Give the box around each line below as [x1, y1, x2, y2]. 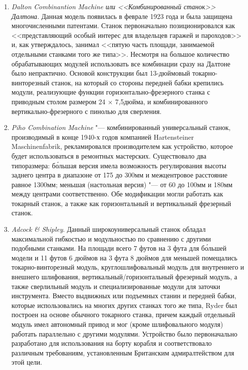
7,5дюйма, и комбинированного [115, 96, 208, 106]
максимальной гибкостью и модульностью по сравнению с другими [11, 233, 211, 243]
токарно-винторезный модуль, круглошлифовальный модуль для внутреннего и [11, 262, 244, 272]
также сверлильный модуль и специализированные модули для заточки [11, 281, 220, 291]
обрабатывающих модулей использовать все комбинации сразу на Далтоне [11, 58, 231, 68]
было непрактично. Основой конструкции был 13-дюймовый [11, 68, 190, 78]
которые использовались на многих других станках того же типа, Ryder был [11, 300, 237, 310]
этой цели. [11, 357, 42, 367]
